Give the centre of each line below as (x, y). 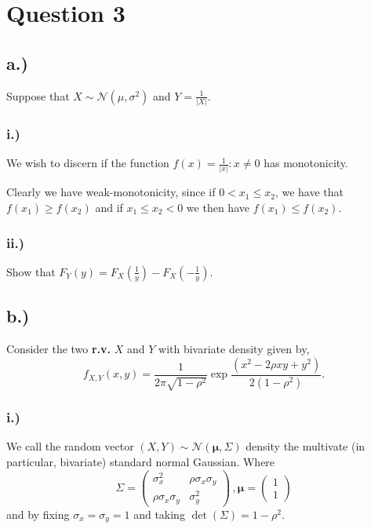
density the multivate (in (306, 446)
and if (109, 208)
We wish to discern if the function (88, 163)
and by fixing (38, 514)
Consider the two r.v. (59, 349)
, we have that (309, 192)
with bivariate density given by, (234, 349)
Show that (31, 271)
